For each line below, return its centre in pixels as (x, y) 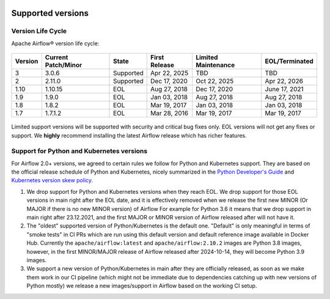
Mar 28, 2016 (170, 113)
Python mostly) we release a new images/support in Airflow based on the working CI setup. (142, 286)
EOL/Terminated (289, 61)
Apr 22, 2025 (170, 73)
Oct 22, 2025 (215, 81)
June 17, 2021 (284, 89)
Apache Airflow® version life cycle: (55, 43)
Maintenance (215, 65)
